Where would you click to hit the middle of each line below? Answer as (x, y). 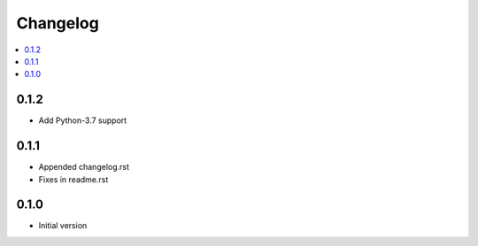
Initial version (63, 226)
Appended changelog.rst (84, 167)
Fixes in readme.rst (73, 179)
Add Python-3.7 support (83, 120)
